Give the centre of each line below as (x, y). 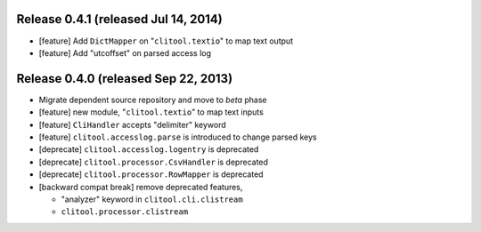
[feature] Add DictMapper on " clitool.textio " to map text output (166, 41)
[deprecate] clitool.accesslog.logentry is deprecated (149, 149)
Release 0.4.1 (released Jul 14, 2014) (119, 19)
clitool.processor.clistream (125, 212)
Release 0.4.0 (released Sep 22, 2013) (125, 79)
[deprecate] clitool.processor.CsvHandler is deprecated (154, 162)
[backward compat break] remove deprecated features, (141, 187)
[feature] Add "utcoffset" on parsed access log (125, 52)
